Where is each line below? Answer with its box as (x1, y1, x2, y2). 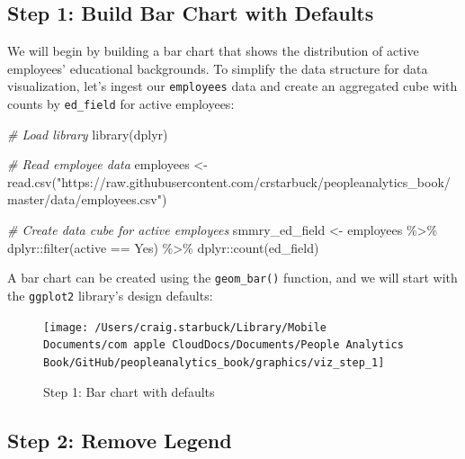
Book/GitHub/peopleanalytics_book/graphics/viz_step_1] (43, 355, 385, 369)
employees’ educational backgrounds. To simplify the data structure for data (7, 58, 428, 77)
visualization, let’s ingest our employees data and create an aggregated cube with (7, 76, 458, 95)
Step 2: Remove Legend (7, 426, 232, 454)
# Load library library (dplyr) (7, 124, 168, 143)
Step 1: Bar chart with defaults (43, 382, 215, 400)
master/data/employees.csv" (7, 190, 162, 209)
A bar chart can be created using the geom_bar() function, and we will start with (7, 268, 458, 287)
